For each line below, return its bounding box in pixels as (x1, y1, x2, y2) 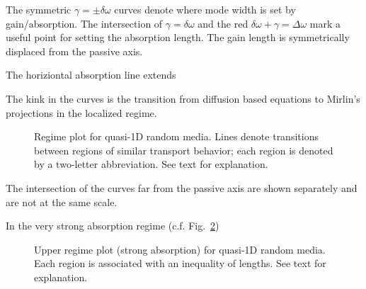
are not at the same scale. (6, 194, 118, 209)
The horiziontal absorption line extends (6, 67, 176, 82)
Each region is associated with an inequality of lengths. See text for (34, 256, 326, 271)
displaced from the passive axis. (6, 43, 143, 58)
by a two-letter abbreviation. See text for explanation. (34, 157, 268, 171)
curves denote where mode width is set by (114, 2, 296, 16)
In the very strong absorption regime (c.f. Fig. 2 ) (6, 218, 219, 233)
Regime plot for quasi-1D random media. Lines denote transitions (34, 129, 319, 144)
